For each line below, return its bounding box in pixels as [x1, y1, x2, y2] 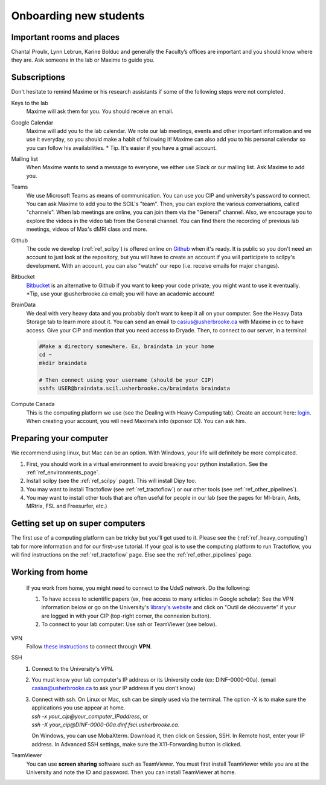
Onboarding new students [11, 9, 145, 22]
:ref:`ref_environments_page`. [26, 468, 100, 476]
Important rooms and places [11, 32, 120, 42]
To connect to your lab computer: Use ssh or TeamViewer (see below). [41, 621, 217, 628]
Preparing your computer [11, 433, 109, 444]
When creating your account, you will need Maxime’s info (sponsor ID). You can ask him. [26, 418, 247, 425]
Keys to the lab [11, 99, 48, 106]
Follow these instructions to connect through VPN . [26, 642, 152, 650]
